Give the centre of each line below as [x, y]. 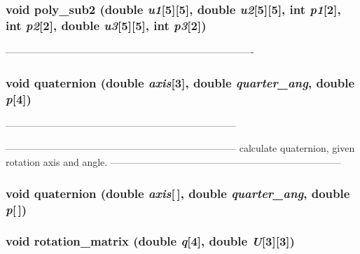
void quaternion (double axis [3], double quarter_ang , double [180, 82]
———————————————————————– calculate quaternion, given [180, 148]
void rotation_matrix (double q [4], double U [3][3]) [150, 241]
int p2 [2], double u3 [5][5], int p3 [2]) [106, 25]
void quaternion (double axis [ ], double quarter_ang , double [178, 193]
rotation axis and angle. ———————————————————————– [173, 162]
